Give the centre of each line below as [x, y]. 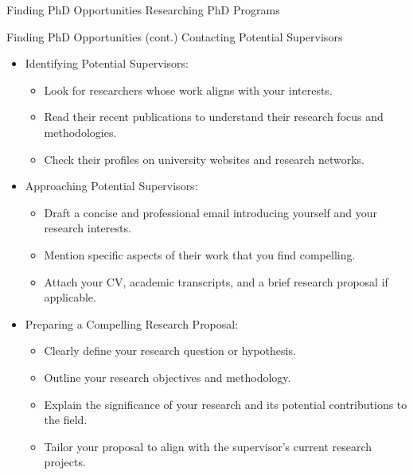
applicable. [70, 297]
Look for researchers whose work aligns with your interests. [188, 90]
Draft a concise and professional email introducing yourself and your [210, 212]
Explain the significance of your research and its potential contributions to [226, 404]
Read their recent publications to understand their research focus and [214, 117]
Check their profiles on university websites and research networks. [204, 159]
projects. [65, 462]
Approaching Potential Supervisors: [111, 186]
